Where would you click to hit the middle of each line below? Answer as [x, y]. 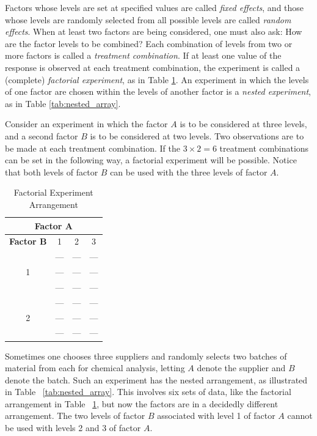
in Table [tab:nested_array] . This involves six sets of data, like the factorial [148, 392]
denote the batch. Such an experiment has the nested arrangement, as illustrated [156, 379]
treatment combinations [264, 148]
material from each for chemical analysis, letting [95, 368]
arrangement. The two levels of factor [75, 416]
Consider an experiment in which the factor [86, 124]
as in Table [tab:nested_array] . [63, 103]
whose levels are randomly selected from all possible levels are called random [148, 19]
